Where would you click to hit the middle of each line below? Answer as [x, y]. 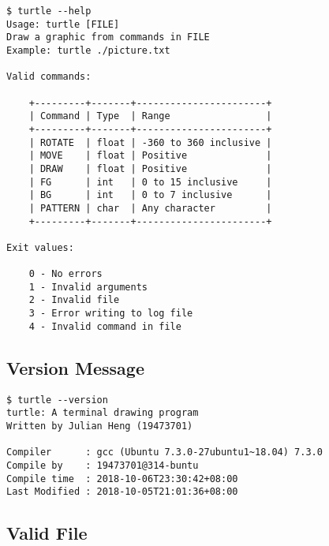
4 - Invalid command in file [105, 326]
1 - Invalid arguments [88, 287]
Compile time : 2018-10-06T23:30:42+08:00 [122, 479]
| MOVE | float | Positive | [150, 156]
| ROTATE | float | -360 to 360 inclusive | [150, 142]
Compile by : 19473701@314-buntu [103, 465]
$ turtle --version [57, 400]
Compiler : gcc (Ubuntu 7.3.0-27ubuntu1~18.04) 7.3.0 [164, 453]
